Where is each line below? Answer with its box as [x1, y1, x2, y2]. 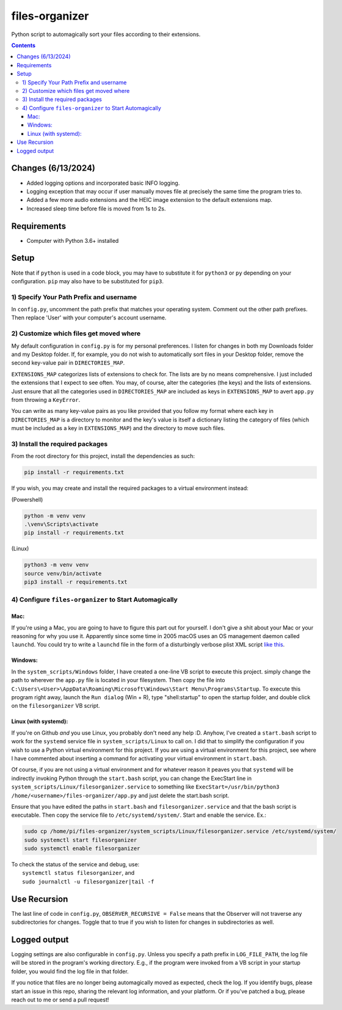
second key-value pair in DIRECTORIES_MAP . [11, 359, 125, 366]
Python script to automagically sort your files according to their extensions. [11, 31, 201, 38]
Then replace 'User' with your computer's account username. [11, 314, 167, 321]
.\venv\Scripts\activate [24, 521, 99, 527]
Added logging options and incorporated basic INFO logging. [26, 179, 180, 187]
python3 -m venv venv [24, 562, 89, 568]
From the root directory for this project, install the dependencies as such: [11, 453, 195, 460]
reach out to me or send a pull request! [11, 996, 109, 1003]
